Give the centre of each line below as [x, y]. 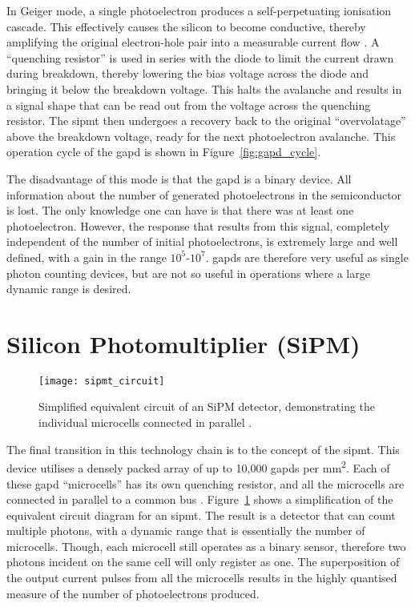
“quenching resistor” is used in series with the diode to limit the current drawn [200, 57]
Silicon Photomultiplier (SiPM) [183, 343]
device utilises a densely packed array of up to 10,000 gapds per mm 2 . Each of [198, 466]
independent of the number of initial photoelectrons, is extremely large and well [202, 241]
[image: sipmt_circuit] [102, 381]
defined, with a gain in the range [87, 257]
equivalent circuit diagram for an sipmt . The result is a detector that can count [201, 515]
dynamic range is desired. [69, 289]
